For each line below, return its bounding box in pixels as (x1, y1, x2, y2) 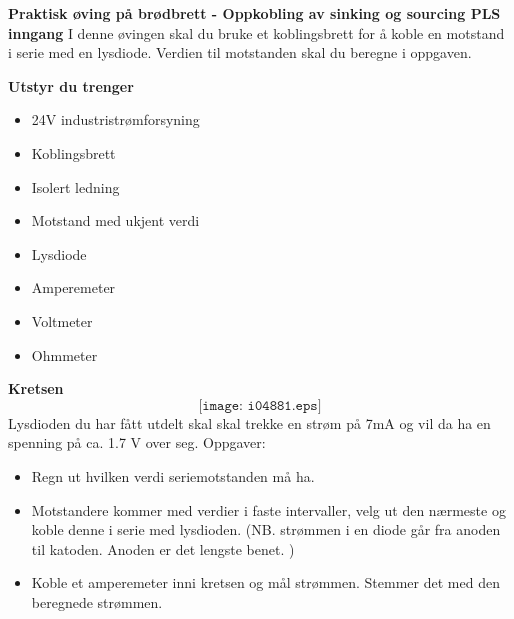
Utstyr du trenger (8, 75, 134, 96)
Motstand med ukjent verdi (31, 210, 200, 231)
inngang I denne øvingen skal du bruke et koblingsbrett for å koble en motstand (8, 22, 505, 43)
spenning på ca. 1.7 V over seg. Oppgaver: (8, 432, 266, 453)
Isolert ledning (31, 176, 120, 197)
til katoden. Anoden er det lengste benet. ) (31, 538, 295, 559)
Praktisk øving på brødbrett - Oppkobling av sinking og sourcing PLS (8, 3, 501, 23)
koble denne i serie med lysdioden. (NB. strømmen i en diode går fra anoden (31, 519, 501, 540)
